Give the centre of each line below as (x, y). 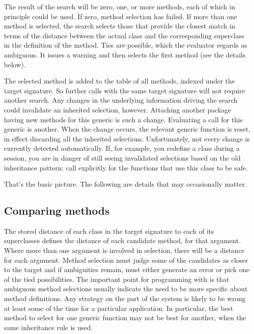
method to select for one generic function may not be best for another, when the (125, 318)
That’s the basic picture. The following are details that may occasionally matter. (126, 184)
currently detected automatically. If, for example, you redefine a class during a (122, 148)
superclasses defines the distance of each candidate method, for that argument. (123, 240)
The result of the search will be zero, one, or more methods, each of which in (120, 6)
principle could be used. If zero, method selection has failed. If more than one (121, 16)
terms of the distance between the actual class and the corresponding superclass (124, 35)
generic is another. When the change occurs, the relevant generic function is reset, (127, 129)
